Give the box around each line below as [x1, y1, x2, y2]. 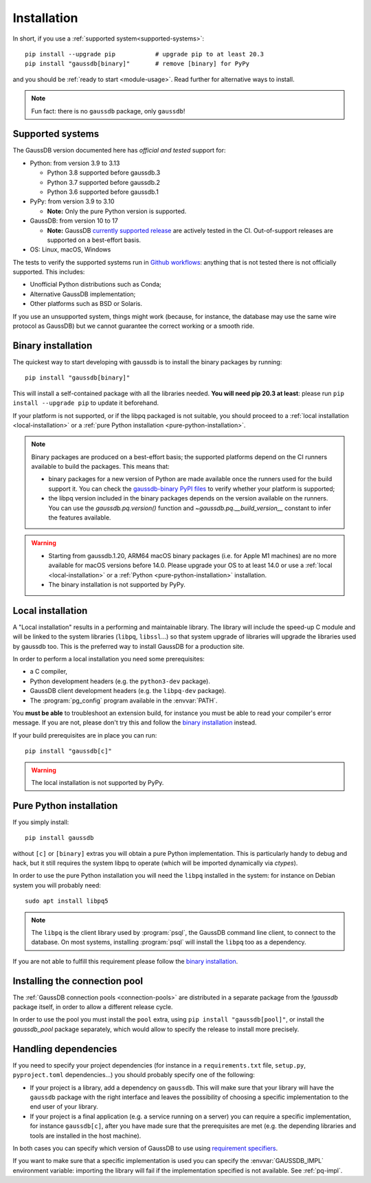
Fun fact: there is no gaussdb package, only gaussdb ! [31, 107, 185, 115]
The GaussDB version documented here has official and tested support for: [12, 146, 226, 155]
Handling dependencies [12, 1043, 117, 1054]
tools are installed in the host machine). [30, 1131, 142, 1140]
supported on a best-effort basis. [47, 236, 141, 244]
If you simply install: [12, 818, 69, 826]
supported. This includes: [12, 268, 85, 276]
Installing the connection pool [12, 975, 144, 986]
